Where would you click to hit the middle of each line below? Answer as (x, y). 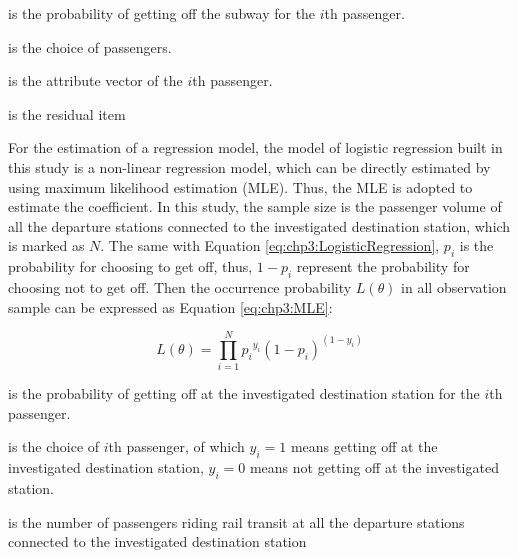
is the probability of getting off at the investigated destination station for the (244, 393)
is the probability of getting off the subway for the (162, 13)
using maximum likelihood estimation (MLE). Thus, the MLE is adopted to (240, 186)
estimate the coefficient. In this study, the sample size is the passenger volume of (255, 206)
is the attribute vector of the (95, 80)
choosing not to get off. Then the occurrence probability (180, 286)
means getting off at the (364, 446)
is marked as (46, 245)
